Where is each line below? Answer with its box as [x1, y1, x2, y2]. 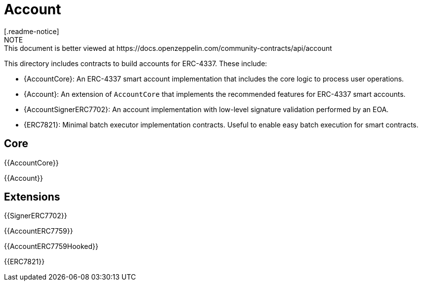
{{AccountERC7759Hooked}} [4, 242, 98, 251]
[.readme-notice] [4, 27, 59, 36]
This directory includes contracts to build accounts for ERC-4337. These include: [4, 59, 267, 68]
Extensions [4, 191, 60, 204]
